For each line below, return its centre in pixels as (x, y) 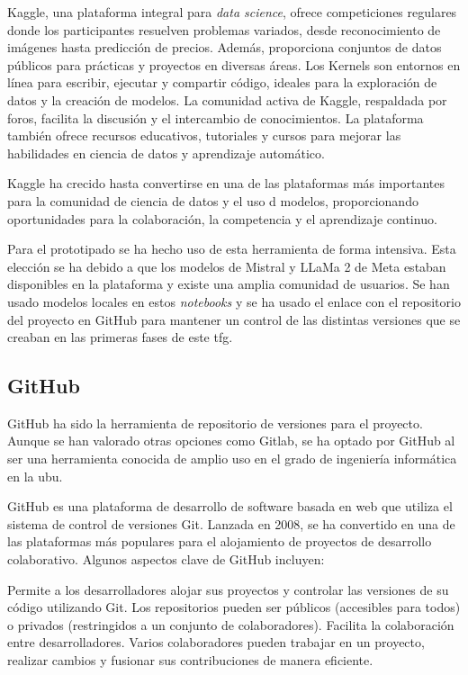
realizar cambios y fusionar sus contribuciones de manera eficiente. (190, 660)
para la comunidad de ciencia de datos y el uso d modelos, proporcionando (213, 200)
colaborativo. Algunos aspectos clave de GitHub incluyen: (166, 559)
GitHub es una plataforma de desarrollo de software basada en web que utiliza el (230, 506)
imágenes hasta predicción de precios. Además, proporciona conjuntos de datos (225, 47)
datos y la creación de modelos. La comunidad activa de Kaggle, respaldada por (227, 99)
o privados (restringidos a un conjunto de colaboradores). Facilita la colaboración (231, 624)
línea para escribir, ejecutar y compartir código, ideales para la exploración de (222, 82)
